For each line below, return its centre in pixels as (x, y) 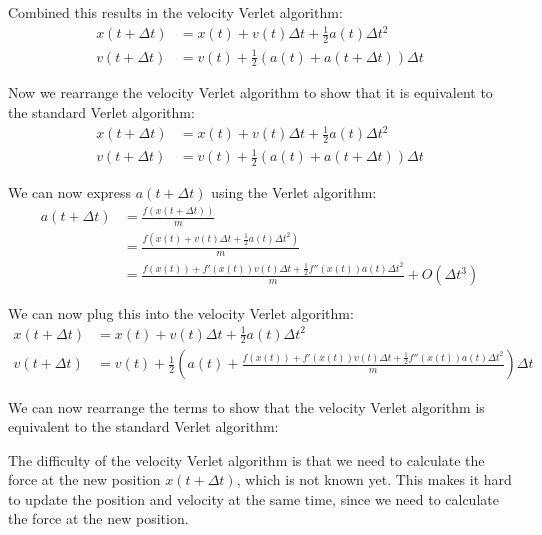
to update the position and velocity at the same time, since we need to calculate (253, 498)
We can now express (70, 192)
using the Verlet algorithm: (294, 192)
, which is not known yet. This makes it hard (374, 479)
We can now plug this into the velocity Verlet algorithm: (181, 312)
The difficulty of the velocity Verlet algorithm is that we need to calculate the (246, 459)
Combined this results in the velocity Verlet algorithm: (175, 12)
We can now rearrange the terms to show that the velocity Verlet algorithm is (246, 406)
